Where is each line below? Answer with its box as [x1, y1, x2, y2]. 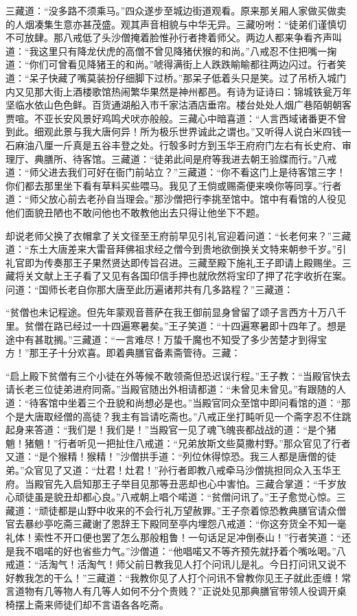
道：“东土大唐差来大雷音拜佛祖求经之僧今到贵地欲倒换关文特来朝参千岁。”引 [5, 242, 347, 256]
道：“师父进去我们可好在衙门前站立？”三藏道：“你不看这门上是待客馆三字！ [5, 165, 346, 179]
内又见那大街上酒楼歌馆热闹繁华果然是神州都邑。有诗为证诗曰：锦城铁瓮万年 [5, 84, 352, 98]
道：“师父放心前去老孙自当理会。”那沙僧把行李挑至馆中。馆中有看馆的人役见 [5, 192, 347, 206]
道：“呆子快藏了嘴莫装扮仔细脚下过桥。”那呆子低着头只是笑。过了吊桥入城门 [5, 70, 347, 84]
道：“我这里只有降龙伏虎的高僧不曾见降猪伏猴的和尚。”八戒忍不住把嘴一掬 [5, 43, 337, 58]
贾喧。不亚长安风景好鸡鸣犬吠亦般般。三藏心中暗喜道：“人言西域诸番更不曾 [5, 111, 347, 125]
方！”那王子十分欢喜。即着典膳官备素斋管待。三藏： [5, 345, 241, 360]
